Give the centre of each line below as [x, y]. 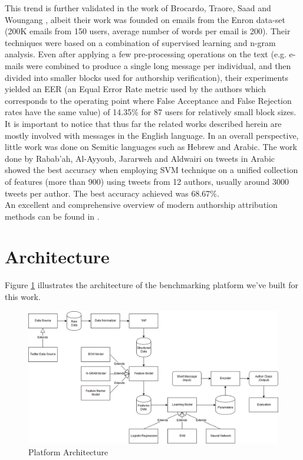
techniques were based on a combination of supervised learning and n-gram [140, 42]
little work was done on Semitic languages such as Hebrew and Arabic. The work [151, 147]
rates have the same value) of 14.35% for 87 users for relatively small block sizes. [151, 112]
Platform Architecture [68, 451]
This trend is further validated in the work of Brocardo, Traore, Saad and [138, 8]
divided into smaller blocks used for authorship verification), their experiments [146, 77]
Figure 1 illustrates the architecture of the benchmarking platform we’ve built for [152, 285]
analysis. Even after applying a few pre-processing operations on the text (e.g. [146, 54]
